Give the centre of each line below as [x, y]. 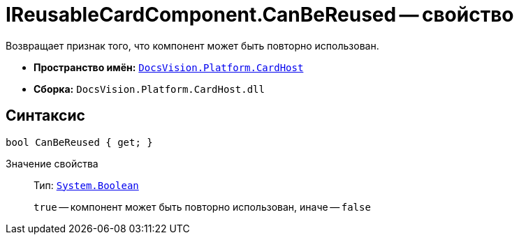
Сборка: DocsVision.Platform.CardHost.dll [149, 89]
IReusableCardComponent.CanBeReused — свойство [260, 15]
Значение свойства [52, 163]
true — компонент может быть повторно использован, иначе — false [202, 207]
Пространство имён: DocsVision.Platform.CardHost [169, 67]
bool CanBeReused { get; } [79, 142]
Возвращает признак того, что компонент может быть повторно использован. [192, 45]
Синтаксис [45, 116]
